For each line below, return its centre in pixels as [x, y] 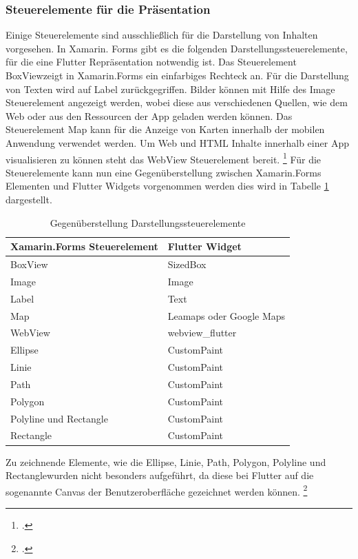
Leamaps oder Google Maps [227, 315]
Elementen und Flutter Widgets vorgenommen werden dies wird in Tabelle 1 [167, 186]
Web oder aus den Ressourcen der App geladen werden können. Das [149, 115]
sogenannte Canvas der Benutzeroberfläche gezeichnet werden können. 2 [157, 490]
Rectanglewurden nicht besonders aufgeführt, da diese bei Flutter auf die [160, 475]
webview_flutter [202, 333]
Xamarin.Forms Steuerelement [84, 246]
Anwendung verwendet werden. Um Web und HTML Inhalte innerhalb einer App [177, 142]
